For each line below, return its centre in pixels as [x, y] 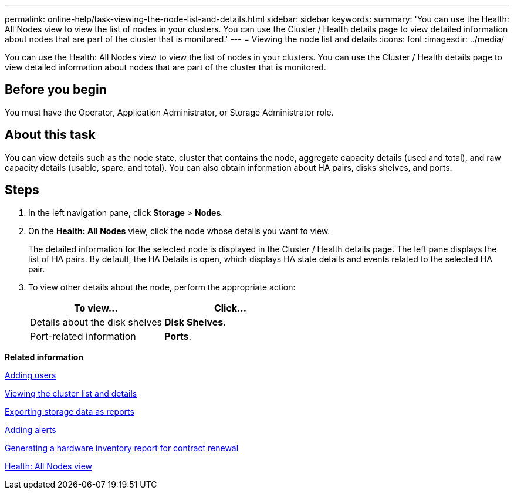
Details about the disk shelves [96, 322]
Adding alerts [31, 429]
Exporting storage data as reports [70, 411]
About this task [50, 135]
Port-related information [83, 336]
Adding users [31, 375]
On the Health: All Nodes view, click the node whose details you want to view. [179, 231]
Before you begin [56, 90]
